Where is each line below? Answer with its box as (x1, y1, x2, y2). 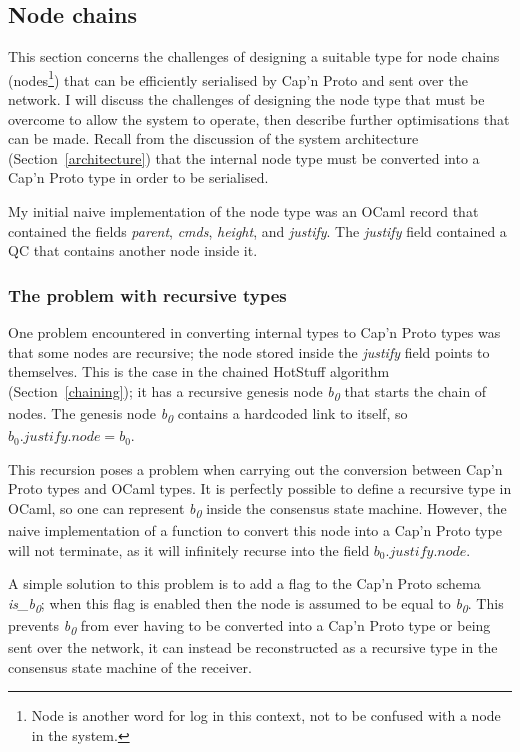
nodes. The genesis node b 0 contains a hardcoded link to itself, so (8, 402, 408, 426)
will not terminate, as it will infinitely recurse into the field (8, 539, 370, 560)
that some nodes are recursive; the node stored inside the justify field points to (8, 341, 490, 362)
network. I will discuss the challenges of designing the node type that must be (8, 89, 485, 110)
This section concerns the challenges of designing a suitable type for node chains (8, 46, 500, 67)
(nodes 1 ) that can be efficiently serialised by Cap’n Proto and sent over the (8, 66, 468, 90)
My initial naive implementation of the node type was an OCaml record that (8, 201, 479, 222)
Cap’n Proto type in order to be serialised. (8, 167, 269, 188)
